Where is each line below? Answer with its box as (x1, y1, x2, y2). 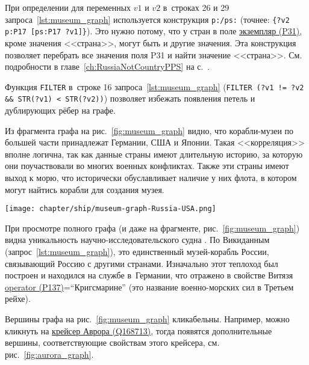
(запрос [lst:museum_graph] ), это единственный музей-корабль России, (5, 245, 269, 257)
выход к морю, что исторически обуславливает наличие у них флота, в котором (5, 171, 297, 183)
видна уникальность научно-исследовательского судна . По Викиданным (5, 233, 270, 246)
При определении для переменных (5, 1, 131, 13)
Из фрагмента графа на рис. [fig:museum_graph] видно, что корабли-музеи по (5, 124, 294, 136)
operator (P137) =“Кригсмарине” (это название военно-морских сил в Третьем (5, 280, 294, 293)
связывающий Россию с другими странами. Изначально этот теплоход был (5, 257, 278, 269)
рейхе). (5, 292, 31, 305)
